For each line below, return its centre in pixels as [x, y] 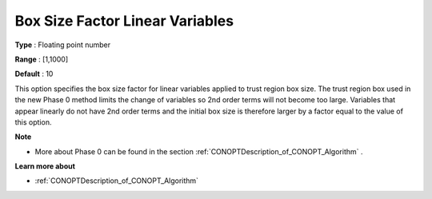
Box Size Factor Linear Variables [124, 21]
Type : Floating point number [63, 45]
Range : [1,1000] [41, 59]
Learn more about [45, 166]
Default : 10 [34, 74]
